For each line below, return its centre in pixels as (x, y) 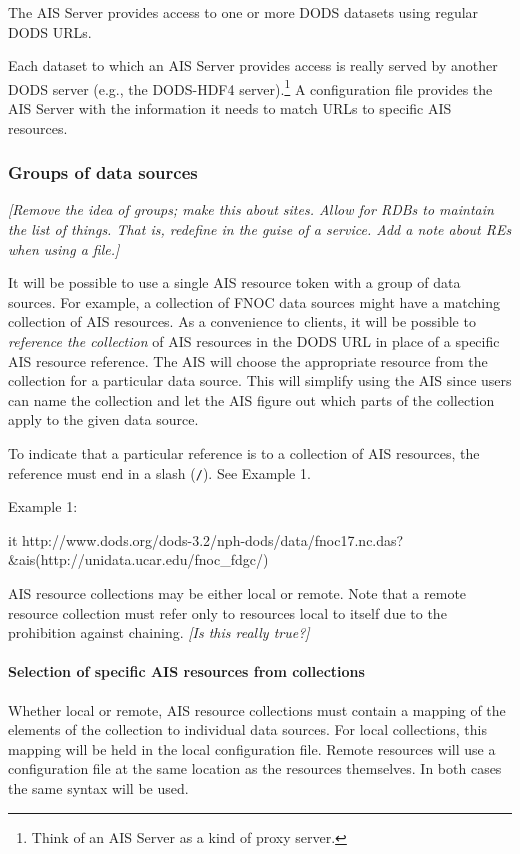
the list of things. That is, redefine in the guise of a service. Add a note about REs (260, 229)
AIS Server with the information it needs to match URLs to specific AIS (230, 108)
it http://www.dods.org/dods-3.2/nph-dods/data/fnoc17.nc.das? (206, 539)
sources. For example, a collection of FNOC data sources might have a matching (254, 301)
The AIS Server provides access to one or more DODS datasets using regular (243, 12)
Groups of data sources (103, 172)
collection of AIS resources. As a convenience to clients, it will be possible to (242, 321)
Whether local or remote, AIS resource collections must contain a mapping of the (257, 709)
